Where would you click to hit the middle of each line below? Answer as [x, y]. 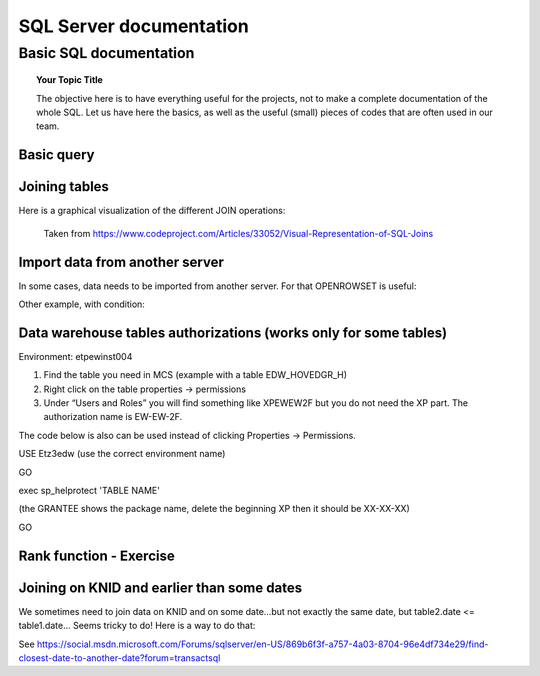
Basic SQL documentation [106, 53]
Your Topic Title [70, 80]
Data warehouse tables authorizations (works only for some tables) [233, 332]
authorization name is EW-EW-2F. [113, 417]
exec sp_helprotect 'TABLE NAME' [89, 491]
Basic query [56, 155]
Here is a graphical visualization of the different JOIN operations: [152, 211]
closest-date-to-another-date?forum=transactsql [119, 657]
